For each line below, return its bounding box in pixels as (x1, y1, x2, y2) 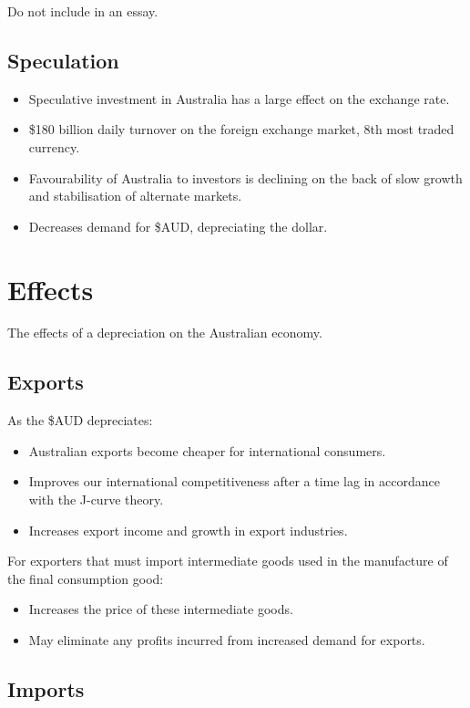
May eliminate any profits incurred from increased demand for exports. (28, 630, 425, 650)
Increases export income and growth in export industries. (28, 520, 348, 539)
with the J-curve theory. (28, 490, 164, 509)
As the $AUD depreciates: (7, 411, 153, 430)
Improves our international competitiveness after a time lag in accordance (28, 472, 440, 491)
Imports (7, 675, 85, 703)
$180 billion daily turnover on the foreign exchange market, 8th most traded (28, 120, 455, 139)
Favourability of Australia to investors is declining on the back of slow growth (28, 168, 463, 187)
